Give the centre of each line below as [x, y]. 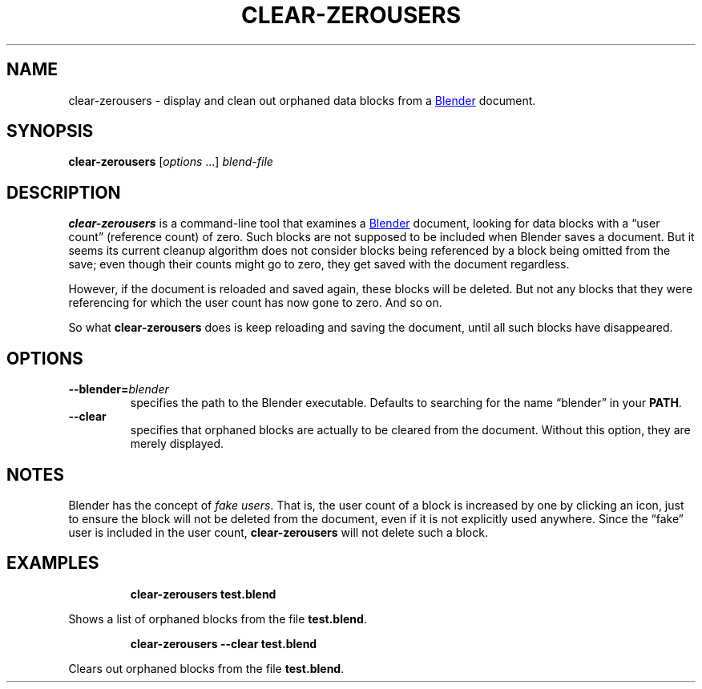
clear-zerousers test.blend [203, 594]
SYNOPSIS [50, 131]
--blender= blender [119, 389]
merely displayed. [177, 444]
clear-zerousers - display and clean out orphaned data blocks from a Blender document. [302, 100]
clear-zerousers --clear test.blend [224, 643]
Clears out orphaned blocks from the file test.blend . [206, 668]
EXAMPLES [53, 563]
